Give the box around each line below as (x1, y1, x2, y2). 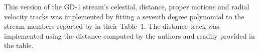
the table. (4, 40, 34, 51)
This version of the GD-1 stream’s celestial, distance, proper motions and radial (4, 1, 249, 11)
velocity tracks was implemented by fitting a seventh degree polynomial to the (4, 11, 244, 21)
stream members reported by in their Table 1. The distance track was (4, 21, 219, 31)
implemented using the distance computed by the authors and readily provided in (4, 30, 255, 41)
